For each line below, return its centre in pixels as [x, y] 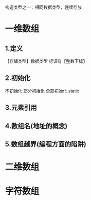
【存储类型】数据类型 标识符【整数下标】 [46, 61]
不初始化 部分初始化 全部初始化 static [42, 91]
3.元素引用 [21, 108]
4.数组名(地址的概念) [36, 126]
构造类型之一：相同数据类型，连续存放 [43, 7]
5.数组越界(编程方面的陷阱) [46, 144]
